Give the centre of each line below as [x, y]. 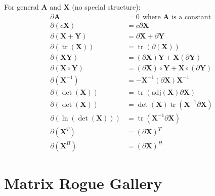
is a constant [191, 17]
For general [21, 7]
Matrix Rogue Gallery [83, 183]
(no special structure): [106, 7]
